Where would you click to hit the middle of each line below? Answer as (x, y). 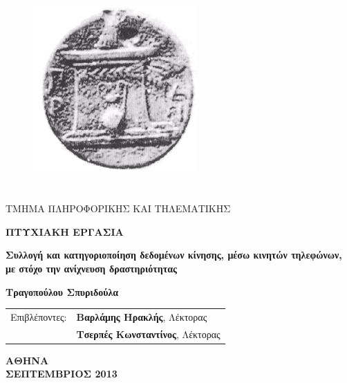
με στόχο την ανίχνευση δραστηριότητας (91, 268)
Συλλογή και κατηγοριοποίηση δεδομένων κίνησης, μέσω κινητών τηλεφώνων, (174, 255)
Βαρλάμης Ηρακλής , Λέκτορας (142, 316)
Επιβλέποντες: (39, 316)
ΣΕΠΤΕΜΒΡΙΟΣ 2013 (62, 374)
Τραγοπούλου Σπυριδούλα (62, 291)
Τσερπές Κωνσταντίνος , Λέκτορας (148, 334)
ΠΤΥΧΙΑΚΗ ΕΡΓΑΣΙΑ (65, 231)
